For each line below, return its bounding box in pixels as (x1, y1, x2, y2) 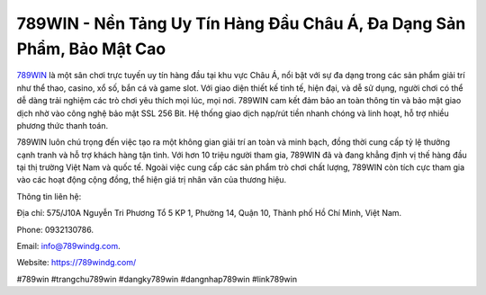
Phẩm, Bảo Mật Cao (16, 39, 166, 58)
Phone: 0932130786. (16, 224, 94, 235)
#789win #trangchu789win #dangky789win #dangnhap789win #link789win (16, 273, 297, 284)
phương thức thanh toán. (16, 120, 109, 130)
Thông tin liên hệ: (16, 191, 82, 201)
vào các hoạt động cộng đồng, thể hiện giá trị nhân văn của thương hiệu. (16, 174, 287, 185)
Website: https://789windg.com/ (16, 257, 137, 268)
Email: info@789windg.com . (16, 241, 121, 252)
